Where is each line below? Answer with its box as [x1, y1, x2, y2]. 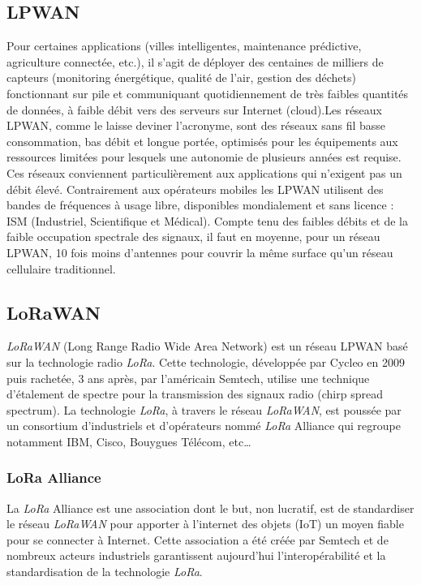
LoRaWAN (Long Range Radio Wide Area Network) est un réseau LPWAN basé [6, 338, 408, 355]
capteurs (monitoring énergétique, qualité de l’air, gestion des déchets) [6, 69, 356, 86]
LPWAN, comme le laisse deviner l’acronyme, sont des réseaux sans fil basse [6, 117, 386, 134]
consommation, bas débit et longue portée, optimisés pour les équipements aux [6, 132, 398, 149]
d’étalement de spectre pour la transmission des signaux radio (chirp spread [6, 385, 383, 402]
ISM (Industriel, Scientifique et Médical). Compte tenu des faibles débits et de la [6, 212, 409, 229]
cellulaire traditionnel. [6, 260, 116, 277]
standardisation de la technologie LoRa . [6, 563, 203, 580]
